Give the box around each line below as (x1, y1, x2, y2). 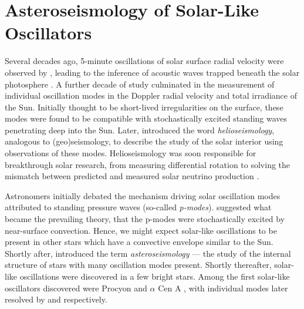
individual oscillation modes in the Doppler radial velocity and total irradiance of (5, 89, 297, 102)
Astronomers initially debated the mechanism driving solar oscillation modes (5, 189, 281, 201)
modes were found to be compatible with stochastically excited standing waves (5, 112, 288, 125)
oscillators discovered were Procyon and (5, 281, 147, 294)
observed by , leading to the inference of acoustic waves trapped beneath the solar (5, 66, 300, 78)
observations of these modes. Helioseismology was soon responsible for (5, 147, 256, 159)
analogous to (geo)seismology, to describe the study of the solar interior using (5, 135, 283, 147)
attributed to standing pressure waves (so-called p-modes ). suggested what (5, 201, 272, 213)
